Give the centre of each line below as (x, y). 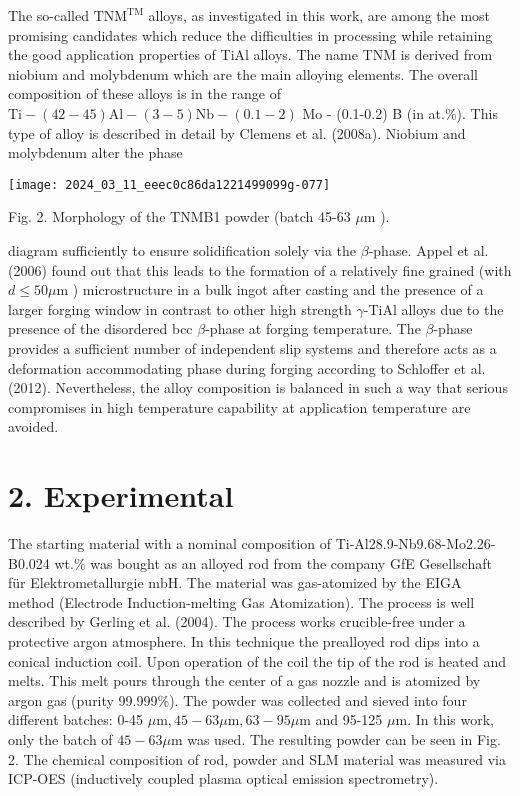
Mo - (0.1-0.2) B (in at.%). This (400, 112)
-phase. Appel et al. (428, 250)
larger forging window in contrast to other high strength (180, 308)
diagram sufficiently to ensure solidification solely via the (182, 250)
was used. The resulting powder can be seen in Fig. (344, 739)
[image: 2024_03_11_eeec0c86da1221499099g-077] (169, 184)
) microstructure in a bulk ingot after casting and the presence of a (278, 289)
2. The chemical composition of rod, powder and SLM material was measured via (257, 758)
